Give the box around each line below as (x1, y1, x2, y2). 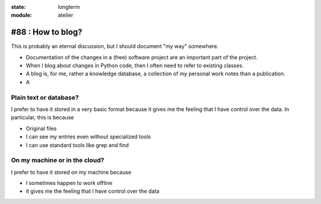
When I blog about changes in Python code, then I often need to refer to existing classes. (26, 62, 244, 69)
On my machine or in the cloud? (11, 156, 105, 164)
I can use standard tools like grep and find (26, 141, 129, 148)
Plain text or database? (11, 93, 79, 101)
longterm (58, 4, 80, 10)
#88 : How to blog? (11, 27, 83, 37)
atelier (58, 12, 74, 19)
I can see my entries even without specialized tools (26, 133, 151, 141)
